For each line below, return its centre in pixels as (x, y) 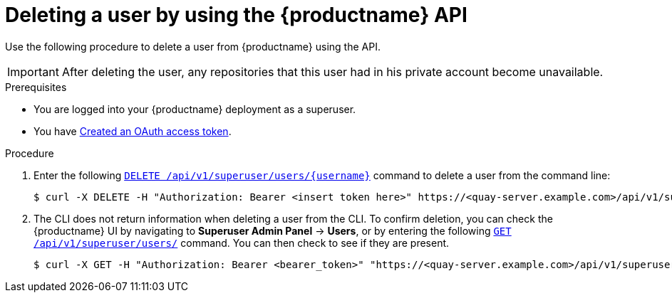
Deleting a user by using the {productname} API (236, 15)
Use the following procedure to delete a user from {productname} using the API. (193, 46)
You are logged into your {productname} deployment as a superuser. (195, 109)
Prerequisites (36, 87)
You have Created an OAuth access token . (133, 131)
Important (33, 71)
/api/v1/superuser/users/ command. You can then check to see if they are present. (242, 243)
